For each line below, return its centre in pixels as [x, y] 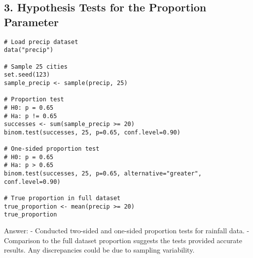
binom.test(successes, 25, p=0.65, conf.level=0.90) [92, 132]
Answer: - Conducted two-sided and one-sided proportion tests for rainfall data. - [127, 231]
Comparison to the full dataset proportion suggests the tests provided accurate [123, 240]
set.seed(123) [27, 75]
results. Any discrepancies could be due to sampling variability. [99, 250]
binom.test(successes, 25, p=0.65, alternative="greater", [103, 174]
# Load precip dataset [41, 42]
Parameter [31, 21]
